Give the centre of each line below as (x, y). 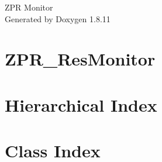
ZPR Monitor (29, 7)
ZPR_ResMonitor (80, 59)
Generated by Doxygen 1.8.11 (58, 18)
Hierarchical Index (81, 104)
